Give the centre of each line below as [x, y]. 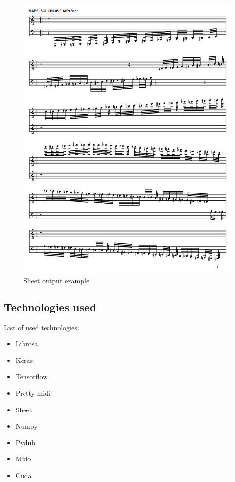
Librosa [27, 344]
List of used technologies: [42, 327]
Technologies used [50, 306]
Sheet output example [57, 280]
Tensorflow [32, 376]
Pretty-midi [33, 393]
